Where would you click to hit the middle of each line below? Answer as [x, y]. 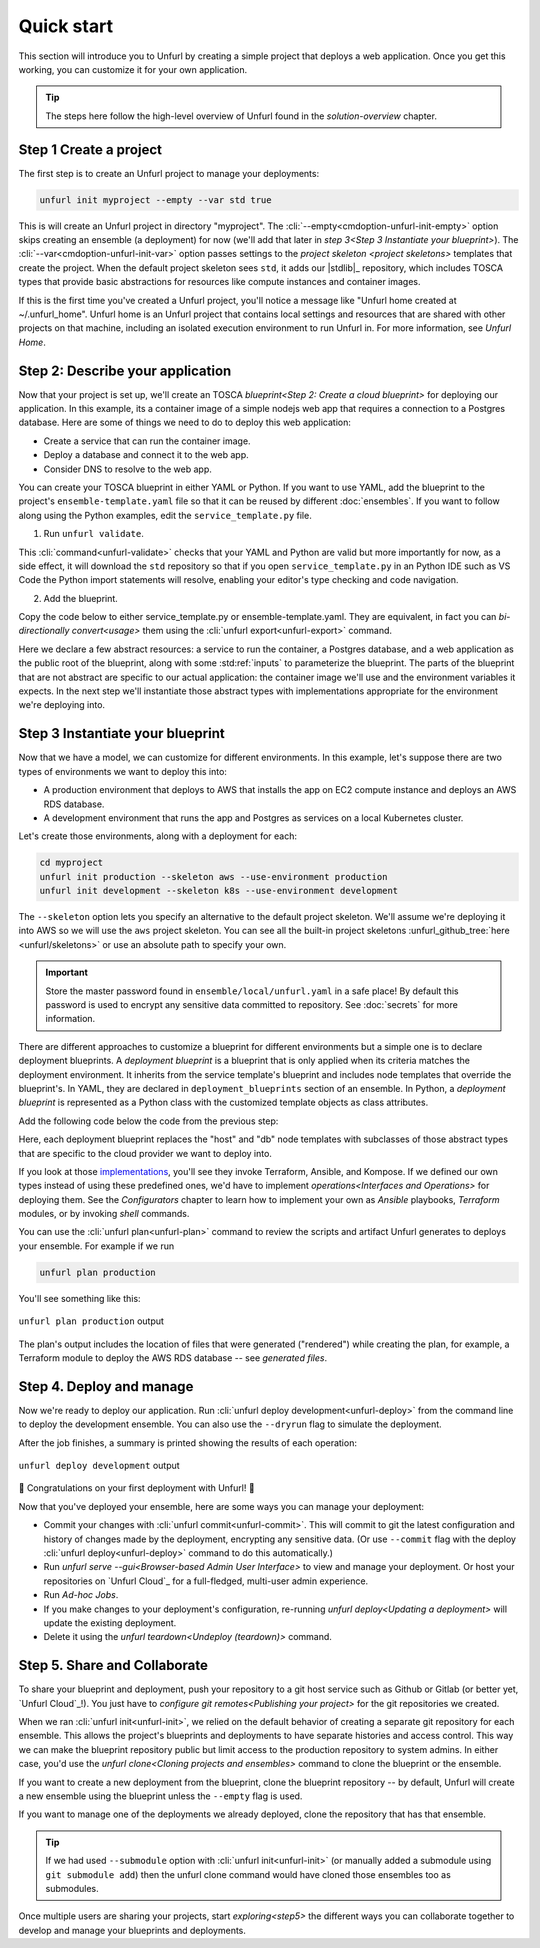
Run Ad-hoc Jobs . [81, 1595]
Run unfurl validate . [93, 534]
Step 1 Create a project [90, 149]
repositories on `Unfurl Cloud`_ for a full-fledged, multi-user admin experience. [206, 1581]
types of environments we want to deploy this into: [122, 771]
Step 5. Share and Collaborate [113, 1665]
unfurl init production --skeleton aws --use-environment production [213, 876]
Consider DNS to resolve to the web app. [127, 469]
